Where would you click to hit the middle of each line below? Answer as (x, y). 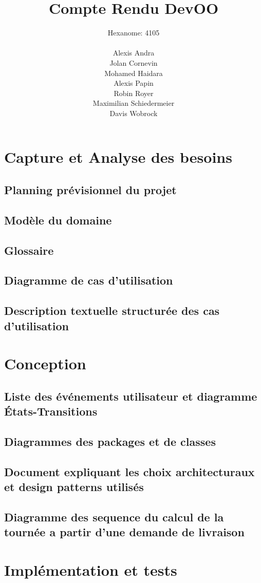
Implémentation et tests (91, 569)
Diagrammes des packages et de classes (110, 441)
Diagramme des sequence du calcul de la (114, 516)
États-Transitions (51, 411)
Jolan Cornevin (134, 62)
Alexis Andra (134, 53)
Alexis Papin (134, 83)
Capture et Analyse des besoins (118, 157)
